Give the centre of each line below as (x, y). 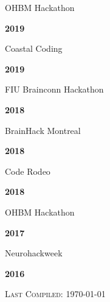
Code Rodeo (28, 171)
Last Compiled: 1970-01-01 (55, 294)
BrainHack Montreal (43, 130)
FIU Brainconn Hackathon (54, 89)
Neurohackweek (34, 253)
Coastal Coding (34, 48)
